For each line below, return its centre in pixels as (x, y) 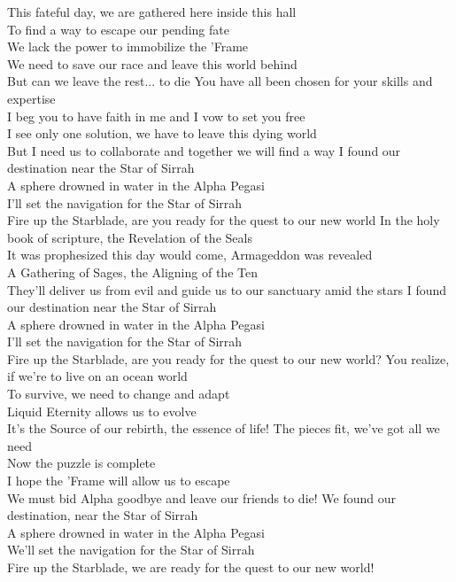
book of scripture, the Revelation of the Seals (130, 237)
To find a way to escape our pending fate (118, 29)
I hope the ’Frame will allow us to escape (119, 481)
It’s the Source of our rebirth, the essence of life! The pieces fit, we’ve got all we (224, 428)
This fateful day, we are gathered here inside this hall (152, 12)
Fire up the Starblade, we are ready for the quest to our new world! (191, 567)
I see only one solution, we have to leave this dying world (162, 133)
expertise (31, 98)
